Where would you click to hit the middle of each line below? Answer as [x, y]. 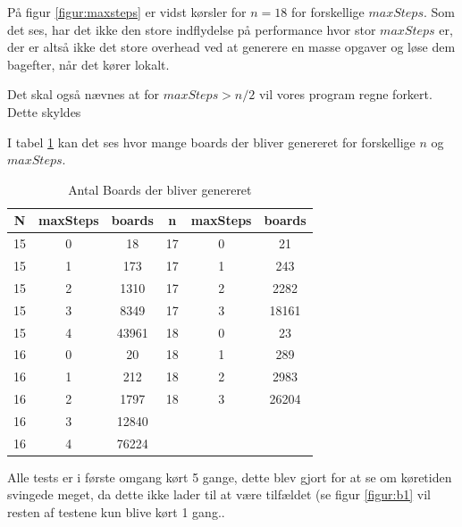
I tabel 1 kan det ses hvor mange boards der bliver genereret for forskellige [211, 142]
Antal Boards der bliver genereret [160, 189]
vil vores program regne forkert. [345, 94]
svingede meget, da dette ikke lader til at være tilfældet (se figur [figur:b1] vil [219, 494]
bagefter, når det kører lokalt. [88, 64]
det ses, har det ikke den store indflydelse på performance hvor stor [192, 29]
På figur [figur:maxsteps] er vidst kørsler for [127, 12]
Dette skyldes [44, 111]
